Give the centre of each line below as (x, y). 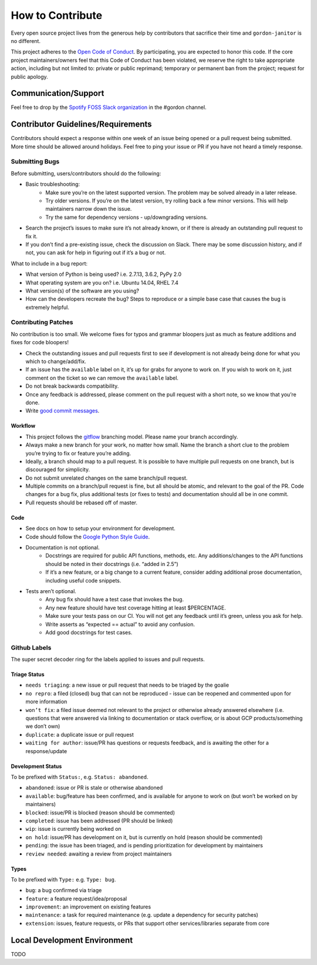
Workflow (23, 426)
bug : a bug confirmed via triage (64, 890)
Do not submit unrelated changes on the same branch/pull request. (107, 478)
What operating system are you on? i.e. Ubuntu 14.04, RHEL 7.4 (102, 282)
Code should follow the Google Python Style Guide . (87, 537)
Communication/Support (58, 93)
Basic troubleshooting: (53, 184)
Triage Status (28, 674)
